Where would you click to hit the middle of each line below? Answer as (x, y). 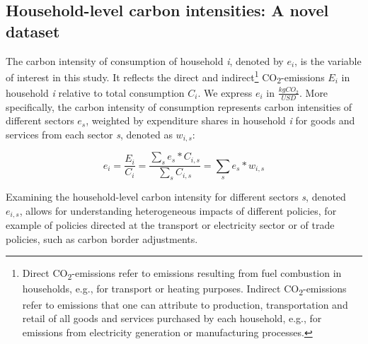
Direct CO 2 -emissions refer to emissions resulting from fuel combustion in (182, 274)
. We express (225, 92)
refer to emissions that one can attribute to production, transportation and (185, 304)
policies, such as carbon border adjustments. (102, 238)
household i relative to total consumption (95, 92)
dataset (33, 31)
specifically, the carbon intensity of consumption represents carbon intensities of (179, 106)
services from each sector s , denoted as (89, 134)
